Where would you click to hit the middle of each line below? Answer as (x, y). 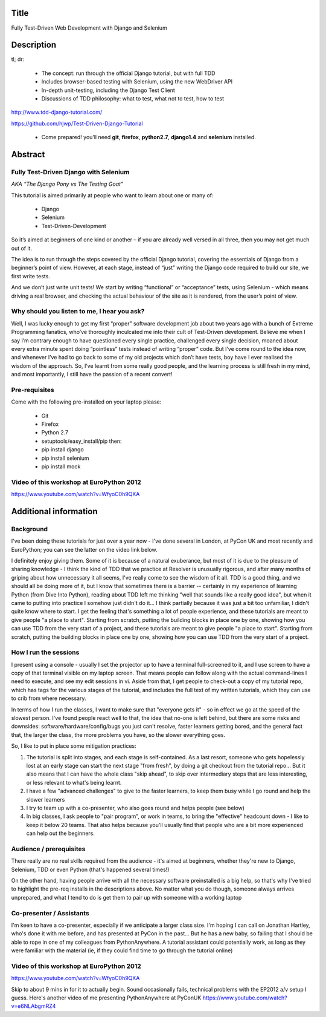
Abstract (28, 154)
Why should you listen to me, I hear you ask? (78, 312)
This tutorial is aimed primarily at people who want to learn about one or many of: (112, 195)
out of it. (22, 248)
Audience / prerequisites (48, 849)
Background (30, 529)
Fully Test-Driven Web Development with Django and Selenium (89, 28)
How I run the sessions (45, 652)
